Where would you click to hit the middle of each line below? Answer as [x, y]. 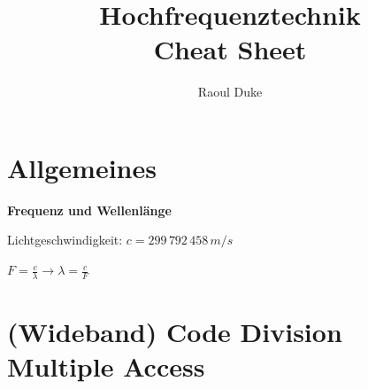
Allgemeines [82, 167]
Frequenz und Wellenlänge [89, 210]
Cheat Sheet [230, 49]
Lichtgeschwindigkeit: [65, 240]
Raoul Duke [230, 92]
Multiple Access [106, 366]
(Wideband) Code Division [175, 332]
